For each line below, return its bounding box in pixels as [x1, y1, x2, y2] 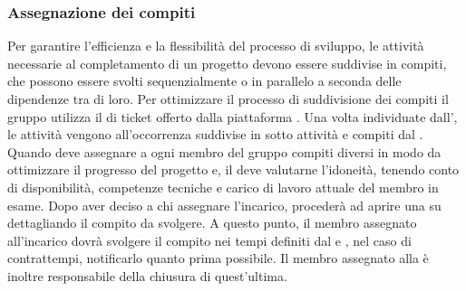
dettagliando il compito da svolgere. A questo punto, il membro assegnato [7, 213, 417, 232]
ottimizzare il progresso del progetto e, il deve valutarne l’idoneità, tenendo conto [7, 160, 460, 179]
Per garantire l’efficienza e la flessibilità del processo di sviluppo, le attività [7, 36, 424, 55]
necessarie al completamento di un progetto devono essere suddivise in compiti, [7, 53, 447, 72]
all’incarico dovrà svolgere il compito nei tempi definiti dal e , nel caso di [7, 230, 412, 249]
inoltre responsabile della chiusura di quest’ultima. [7, 266, 287, 285]
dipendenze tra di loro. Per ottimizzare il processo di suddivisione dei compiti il [7, 89, 449, 108]
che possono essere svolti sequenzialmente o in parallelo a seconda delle [7, 71, 402, 90]
